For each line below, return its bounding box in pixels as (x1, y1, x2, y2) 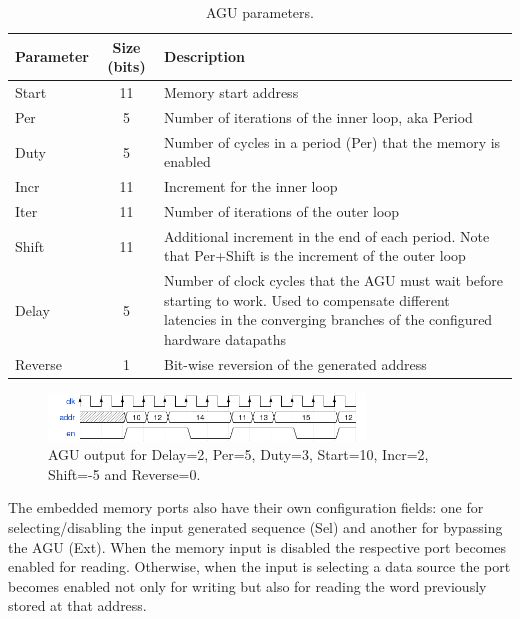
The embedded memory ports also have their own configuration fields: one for (8, 497, 484, 518)
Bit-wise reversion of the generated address (164, 353, 427, 374)
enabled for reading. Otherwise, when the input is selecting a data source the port (8, 556, 511, 577)
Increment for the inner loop (164, 176, 338, 197)
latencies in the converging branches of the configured (164, 309, 493, 330)
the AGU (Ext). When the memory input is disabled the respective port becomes (8, 536, 507, 557)
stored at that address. (8, 595, 147, 616)
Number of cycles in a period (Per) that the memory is (164, 131, 501, 152)
